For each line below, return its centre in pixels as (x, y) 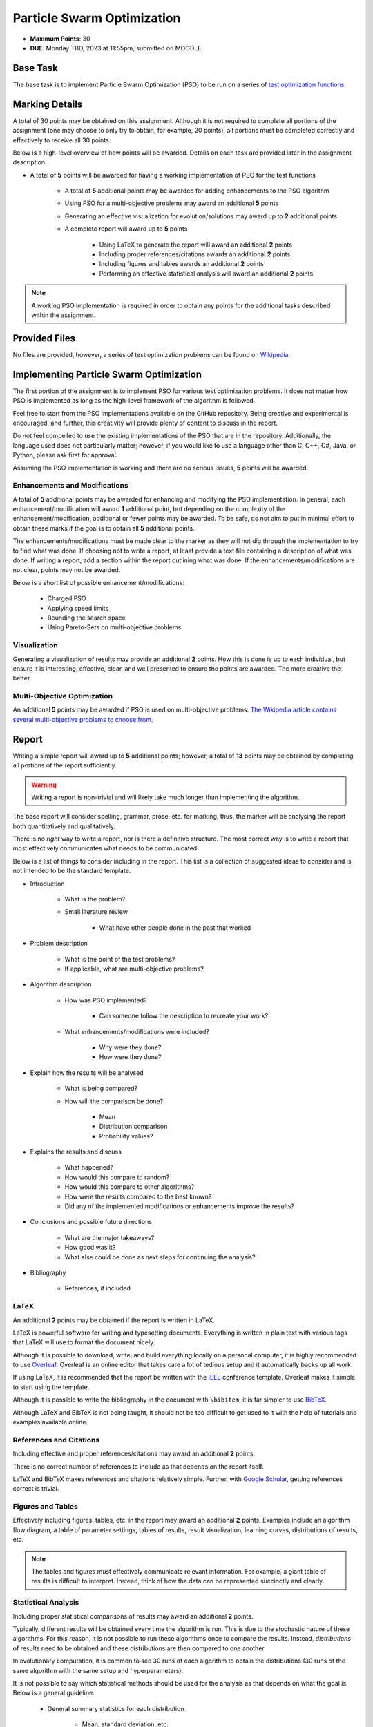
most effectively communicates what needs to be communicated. (106, 848)
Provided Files (44, 338)
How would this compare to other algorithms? (130, 1187)
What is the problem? (95, 899)
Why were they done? (130, 1047)
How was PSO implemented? (106, 1000)
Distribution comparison (133, 1127)
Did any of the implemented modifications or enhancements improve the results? (180, 1206)
